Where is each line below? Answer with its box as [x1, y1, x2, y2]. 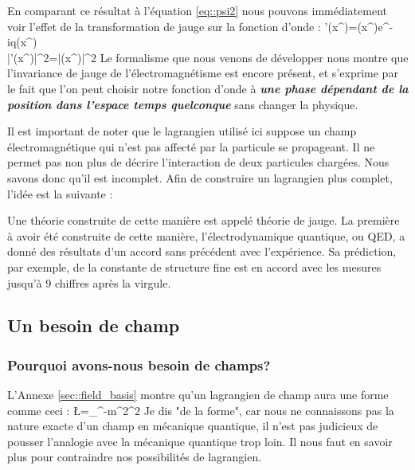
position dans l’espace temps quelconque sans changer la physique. [7, 96, 358, 112]
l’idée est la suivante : [7, 185, 113, 202]
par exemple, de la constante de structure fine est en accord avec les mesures [7, 258, 382, 275]
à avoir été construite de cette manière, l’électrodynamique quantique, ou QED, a [7, 227, 405, 244]
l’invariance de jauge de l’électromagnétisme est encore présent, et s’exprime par [7, 65, 398, 81]
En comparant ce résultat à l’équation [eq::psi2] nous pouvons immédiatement [7, 2, 387, 18]
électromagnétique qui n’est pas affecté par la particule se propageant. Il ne [7, 138, 375, 155]
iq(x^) [7, 33, 37, 50]
